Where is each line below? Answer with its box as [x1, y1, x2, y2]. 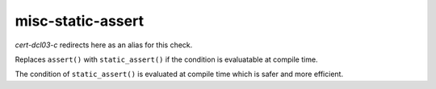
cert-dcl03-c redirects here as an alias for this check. [15, 40, 193, 50]
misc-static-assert [15, 12, 145, 30]
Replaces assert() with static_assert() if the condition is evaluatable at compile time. [15, 55, 318, 64]
